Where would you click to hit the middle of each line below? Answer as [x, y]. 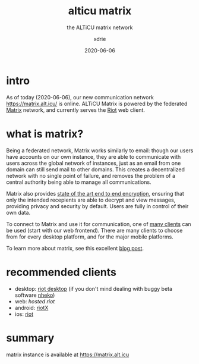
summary [30, 338]
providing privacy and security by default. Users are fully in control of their [97, 206]
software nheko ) [35, 295]
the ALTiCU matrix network [100, 27]
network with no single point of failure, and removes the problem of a [91, 175]
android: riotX [31, 307]
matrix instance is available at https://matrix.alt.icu [68, 354]
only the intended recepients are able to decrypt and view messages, [91, 200]
